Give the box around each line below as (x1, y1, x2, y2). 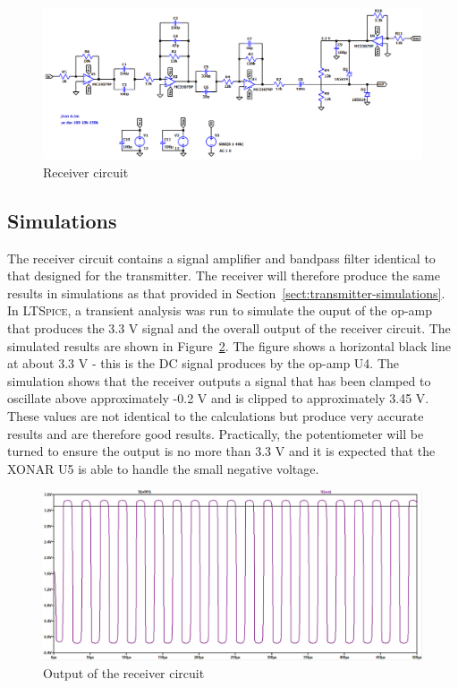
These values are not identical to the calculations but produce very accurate (7, 406, 424, 425)
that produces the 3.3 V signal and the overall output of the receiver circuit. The (7, 318, 451, 337)
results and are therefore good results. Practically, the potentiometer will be (7, 424, 424, 443)
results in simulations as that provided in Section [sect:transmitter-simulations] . (7, 283, 445, 302)
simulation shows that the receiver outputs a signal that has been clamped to (7, 371, 431, 390)
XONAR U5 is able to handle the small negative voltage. (7, 459, 319, 477)
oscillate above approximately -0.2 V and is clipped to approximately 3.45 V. (7, 389, 429, 408)
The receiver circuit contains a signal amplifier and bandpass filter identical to (7, 248, 436, 267)
